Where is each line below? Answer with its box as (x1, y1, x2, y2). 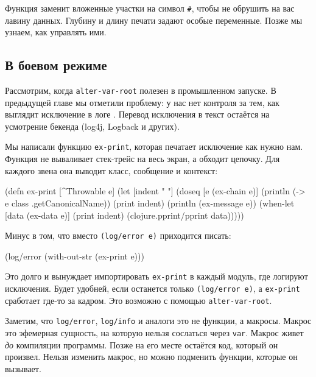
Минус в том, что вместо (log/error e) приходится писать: (5, 229, 231, 242)
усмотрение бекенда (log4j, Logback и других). (5, 119, 180, 132)
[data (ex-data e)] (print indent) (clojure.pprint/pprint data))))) (5, 208, 244, 221)
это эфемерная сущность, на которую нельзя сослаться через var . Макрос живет (5, 326, 304, 339)
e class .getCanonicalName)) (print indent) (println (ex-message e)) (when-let (5, 196, 295, 209)
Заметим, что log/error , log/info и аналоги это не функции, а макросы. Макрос (5, 314, 312, 327)
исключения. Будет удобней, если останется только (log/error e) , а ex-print (5, 282, 300, 295)
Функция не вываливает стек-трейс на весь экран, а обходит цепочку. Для (5, 152, 280, 165)
